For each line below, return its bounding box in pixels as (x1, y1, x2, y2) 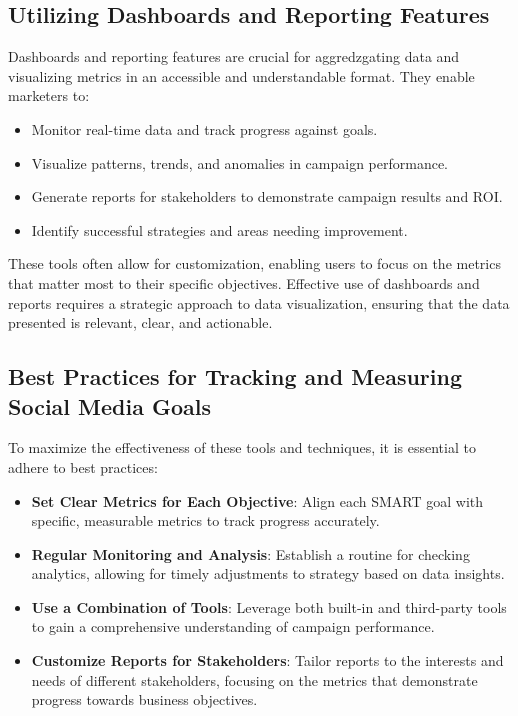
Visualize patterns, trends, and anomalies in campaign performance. (31, 152, 449, 173)
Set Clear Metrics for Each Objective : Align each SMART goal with (31, 490, 484, 511)
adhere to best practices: (8, 456, 158, 477)
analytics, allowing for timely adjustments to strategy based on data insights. (31, 563, 505, 584)
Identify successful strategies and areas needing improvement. (31, 219, 408, 240)
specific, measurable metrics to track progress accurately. (31, 510, 380, 531)
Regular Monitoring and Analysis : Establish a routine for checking (31, 543, 470, 564)
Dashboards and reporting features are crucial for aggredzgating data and (8, 46, 460, 67)
